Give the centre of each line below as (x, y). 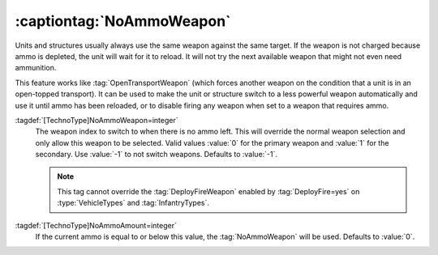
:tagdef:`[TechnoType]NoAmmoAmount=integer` (96, 225)
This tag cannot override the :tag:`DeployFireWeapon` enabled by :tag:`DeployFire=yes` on (208, 191)
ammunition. (36, 68)
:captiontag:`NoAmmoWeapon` (123, 21)
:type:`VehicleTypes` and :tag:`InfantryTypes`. (133, 203)
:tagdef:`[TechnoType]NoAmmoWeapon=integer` (97, 120)
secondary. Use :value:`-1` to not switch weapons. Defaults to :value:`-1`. (157, 155)
